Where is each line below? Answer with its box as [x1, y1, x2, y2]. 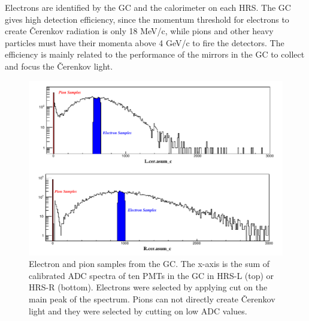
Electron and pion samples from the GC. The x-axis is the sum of [29, 257, 270, 270]
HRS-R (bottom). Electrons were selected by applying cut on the [29, 281, 268, 293]
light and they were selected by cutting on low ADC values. [29, 304, 247, 317]
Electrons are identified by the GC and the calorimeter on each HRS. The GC [5, 1, 291, 13]
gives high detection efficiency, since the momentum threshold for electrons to [5, 13, 289, 25]
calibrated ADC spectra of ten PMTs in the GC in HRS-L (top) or [29, 269, 274, 281]
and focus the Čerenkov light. [5, 59, 113, 72]
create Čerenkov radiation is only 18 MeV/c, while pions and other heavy [5, 25, 274, 37]
